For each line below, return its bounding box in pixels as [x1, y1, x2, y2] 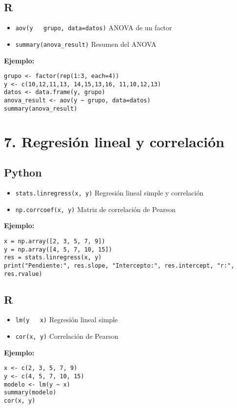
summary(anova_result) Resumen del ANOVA [15, 39, 157, 49]
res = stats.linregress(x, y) [4, 254, 102, 261]
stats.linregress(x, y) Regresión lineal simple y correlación [15, 187, 204, 197]
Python [4, 165, 42, 180]
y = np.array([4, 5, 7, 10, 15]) [4, 246, 112, 253]
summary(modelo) [4, 389, 57, 396]
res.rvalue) [4, 270, 42, 277]
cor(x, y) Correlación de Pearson [15, 331, 118, 341]
